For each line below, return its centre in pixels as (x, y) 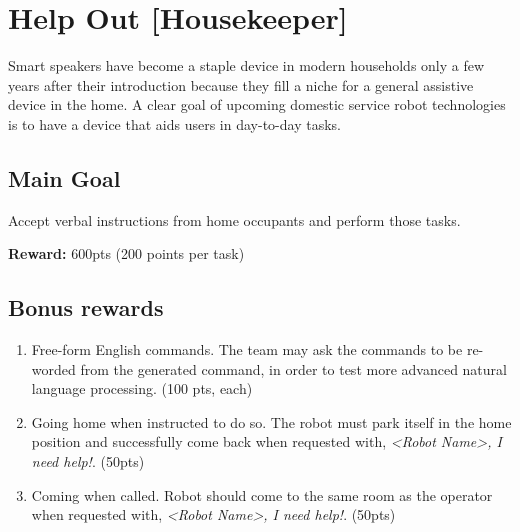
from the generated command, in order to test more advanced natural (293, 368)
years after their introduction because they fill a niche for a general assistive (241, 84)
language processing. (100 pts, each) (142, 388)
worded (53, 368)
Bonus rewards (86, 307)
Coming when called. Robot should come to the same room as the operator (262, 494)
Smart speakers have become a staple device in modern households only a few (246, 65)
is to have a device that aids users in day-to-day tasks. (174, 123)
